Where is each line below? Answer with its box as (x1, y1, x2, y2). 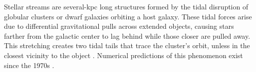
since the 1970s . (4, 60, 54, 70)
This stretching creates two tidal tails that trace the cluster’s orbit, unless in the (4, 40, 250, 51)
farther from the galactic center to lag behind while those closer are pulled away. (4, 30, 251, 41)
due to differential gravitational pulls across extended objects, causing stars (4, 21, 234, 31)
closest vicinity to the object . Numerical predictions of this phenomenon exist (4, 50, 243, 60)
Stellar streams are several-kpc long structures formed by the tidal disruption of (4, 1, 249, 11)
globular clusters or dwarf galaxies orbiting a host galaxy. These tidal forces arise (4, 11, 252, 21)
